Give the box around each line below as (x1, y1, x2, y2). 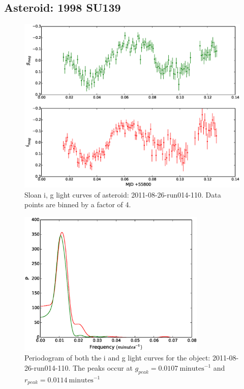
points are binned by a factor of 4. (24, 199, 131, 210)
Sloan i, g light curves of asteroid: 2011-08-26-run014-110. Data (24, 189, 221, 200)
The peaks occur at (72, 362, 133, 373)
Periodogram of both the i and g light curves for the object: (24, 352, 210, 363)
